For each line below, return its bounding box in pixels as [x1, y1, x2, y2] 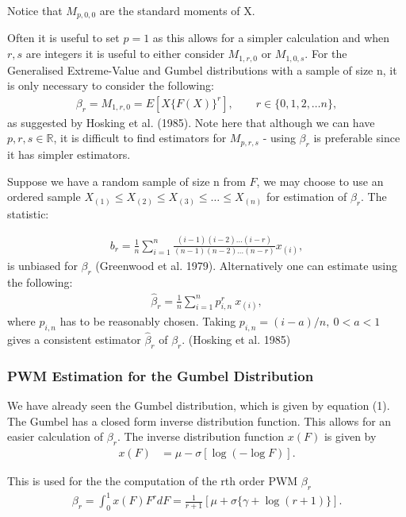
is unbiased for [7, 257, 78, 274]
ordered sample [7, 188, 81, 205]
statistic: [7, 205, 49, 222]
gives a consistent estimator [7, 330, 141, 347]
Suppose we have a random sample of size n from [7, 172, 246, 189]
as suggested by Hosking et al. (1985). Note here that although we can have [7, 114, 375, 130]
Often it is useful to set [7, 29, 120, 46]
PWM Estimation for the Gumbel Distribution [7, 365, 314, 385]
